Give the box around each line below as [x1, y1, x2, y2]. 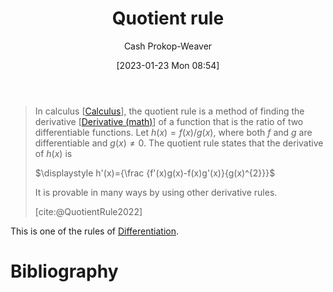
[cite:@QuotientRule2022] [34, 205, 143, 217]
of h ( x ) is [34, 147, 73, 159]
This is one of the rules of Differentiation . [10, 225, 179, 237]
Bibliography [10, 260, 119, 283]
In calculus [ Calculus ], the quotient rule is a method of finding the [34, 105, 305, 117]
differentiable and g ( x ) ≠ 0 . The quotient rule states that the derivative [34, 137, 324, 149]
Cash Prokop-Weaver [123, 40, 213, 52]
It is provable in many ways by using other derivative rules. [34, 186, 278, 198]
